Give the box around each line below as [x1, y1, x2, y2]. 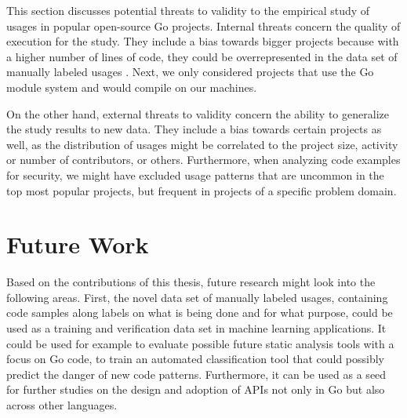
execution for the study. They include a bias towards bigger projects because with [6, 33, 399, 49]
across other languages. [6, 397, 118, 413]
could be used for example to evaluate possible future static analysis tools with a [6, 335, 394, 351]
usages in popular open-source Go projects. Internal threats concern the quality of [6, 17, 401, 34]
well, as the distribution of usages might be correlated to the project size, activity [6, 136, 398, 152]
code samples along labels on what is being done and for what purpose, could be [6, 304, 393, 321]
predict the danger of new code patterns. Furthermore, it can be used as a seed [6, 365, 387, 382]
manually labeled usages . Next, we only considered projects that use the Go [6, 64, 374, 80]
